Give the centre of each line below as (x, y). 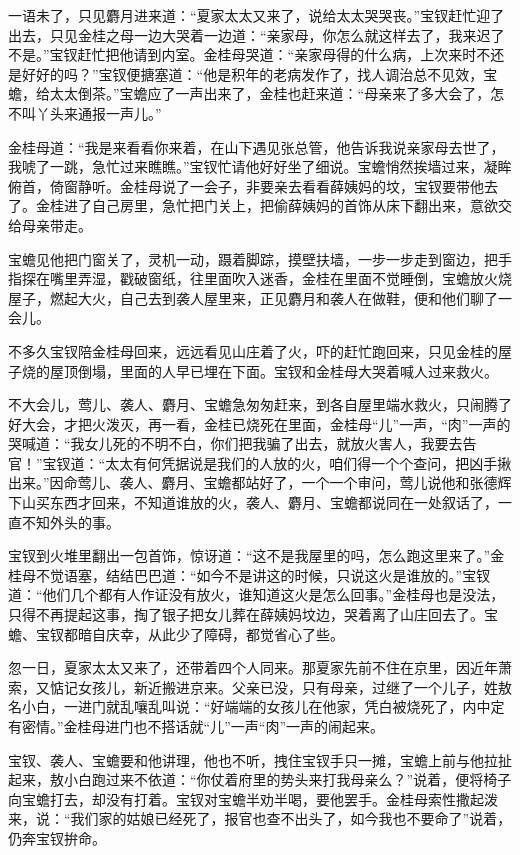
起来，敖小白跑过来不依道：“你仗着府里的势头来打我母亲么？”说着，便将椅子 (260, 779)
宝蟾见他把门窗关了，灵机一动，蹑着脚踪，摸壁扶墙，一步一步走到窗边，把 (253, 258)
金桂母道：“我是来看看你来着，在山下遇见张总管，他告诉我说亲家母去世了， (256, 146)
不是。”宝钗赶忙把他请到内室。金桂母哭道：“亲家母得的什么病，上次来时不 (249, 54)
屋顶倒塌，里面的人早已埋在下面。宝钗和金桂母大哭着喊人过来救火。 (273, 370)
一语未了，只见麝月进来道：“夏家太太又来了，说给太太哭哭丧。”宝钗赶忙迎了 (256, 15)
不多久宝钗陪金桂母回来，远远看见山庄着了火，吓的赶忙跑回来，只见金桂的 (253, 350)
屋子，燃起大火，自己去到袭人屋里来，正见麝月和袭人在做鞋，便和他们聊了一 (260, 297)
